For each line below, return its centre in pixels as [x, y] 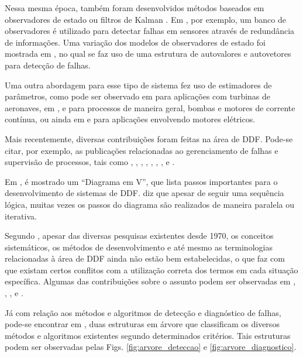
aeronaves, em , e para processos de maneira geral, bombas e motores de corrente [150, 107]
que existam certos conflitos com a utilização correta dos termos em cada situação [151, 270]
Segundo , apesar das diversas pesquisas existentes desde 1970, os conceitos [139, 236]
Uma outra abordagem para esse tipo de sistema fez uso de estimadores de [138, 85]
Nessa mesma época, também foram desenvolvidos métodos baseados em [135, 8]
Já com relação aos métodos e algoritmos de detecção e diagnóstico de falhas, [143, 312]
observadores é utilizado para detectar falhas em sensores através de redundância [150, 31]
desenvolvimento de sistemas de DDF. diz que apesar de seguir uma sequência [144, 193]
